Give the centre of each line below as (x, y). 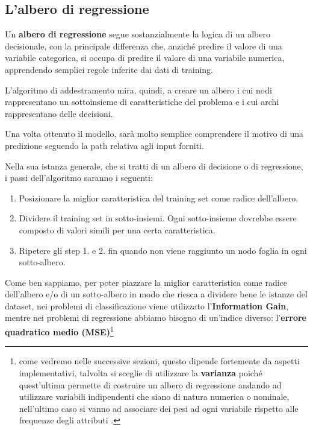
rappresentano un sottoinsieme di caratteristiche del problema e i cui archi (142, 102)
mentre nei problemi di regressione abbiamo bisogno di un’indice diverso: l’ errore (156, 318)
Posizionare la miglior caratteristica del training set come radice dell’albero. (159, 198)
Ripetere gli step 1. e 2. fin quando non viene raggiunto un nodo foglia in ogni (163, 250)
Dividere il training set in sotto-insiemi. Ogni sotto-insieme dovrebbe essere (158, 218)
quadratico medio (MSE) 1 (59, 331)
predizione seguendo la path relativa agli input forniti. (104, 145)
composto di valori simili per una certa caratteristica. (117, 229)
